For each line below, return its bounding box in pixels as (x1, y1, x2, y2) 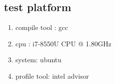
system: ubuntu (15, 55, 62, 65)
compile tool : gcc (15, 22, 68, 32)
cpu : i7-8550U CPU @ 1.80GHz (15, 38, 112, 48)
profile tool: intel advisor (15, 70, 89, 81)
